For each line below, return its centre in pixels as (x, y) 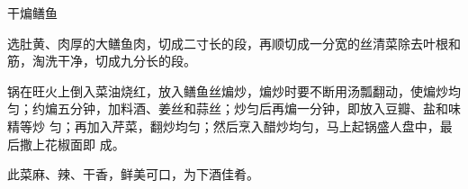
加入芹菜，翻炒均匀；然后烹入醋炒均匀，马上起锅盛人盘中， (263, 126)
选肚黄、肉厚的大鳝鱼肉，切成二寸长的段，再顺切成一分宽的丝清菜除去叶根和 (234, 43)
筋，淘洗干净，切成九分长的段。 (102, 61)
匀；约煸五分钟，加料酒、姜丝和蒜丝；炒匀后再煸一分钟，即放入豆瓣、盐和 (228, 108)
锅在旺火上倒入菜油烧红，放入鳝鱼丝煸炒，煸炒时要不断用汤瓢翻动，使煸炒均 (234, 90)
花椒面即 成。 (85, 144)
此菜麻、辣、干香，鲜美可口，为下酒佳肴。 (133, 174)
